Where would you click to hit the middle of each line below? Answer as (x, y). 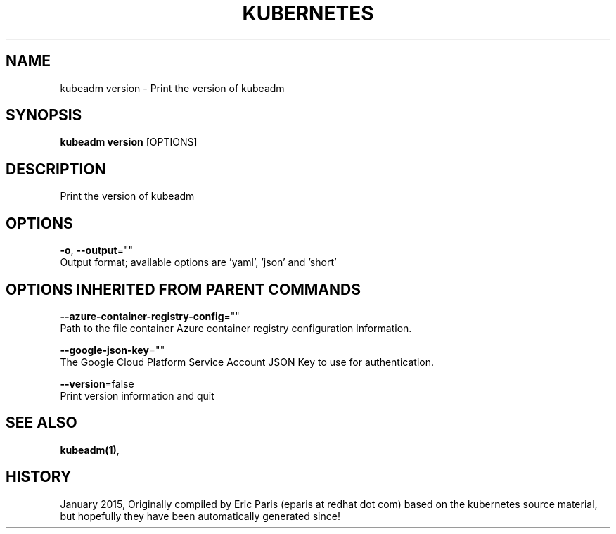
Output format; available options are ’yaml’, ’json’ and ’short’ (198, 262)
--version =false (97, 383)
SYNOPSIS (44, 115)
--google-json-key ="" (113, 350)
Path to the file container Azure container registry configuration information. (236, 328)
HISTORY (39, 477)
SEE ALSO (41, 423)
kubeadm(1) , (90, 450)
